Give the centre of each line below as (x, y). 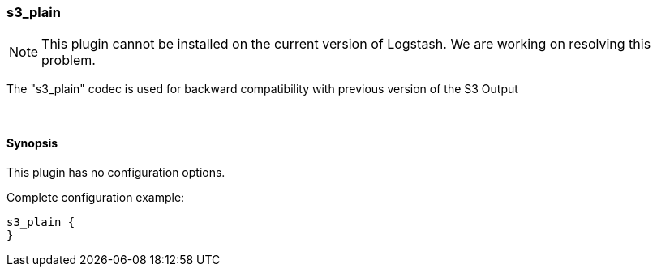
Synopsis (32, 143)
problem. (69, 60)
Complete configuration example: (96, 197)
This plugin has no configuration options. (116, 172)
